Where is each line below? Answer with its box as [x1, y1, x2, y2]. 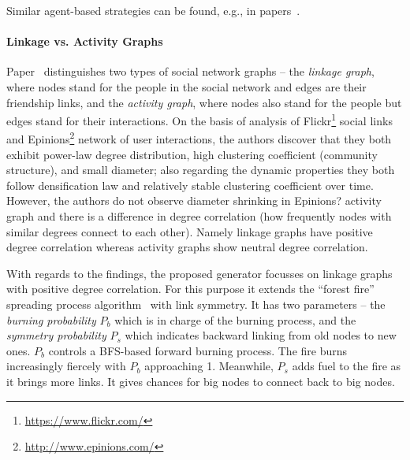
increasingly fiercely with [6, 358, 126, 374]
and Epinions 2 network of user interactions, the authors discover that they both [6, 128, 392, 147]
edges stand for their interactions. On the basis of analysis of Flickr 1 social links [6, 110, 393, 128]
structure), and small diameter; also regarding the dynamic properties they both [6, 161, 395, 178]
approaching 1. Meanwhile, [144, 358, 274, 374]
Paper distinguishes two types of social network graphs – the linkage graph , [6, 63, 375, 80]
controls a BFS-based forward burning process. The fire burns [48, 342, 348, 358]
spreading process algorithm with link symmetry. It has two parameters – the [6, 296, 386, 313]
